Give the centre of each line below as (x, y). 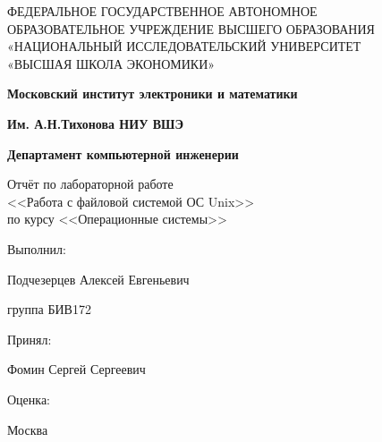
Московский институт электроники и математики (153, 93)
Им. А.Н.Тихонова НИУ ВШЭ (95, 123)
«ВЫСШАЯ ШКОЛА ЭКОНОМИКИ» (111, 63)
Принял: (30, 339)
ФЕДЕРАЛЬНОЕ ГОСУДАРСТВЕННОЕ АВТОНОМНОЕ (162, 11)
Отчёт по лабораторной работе (90, 184)
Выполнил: (37, 248)
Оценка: (29, 399)
